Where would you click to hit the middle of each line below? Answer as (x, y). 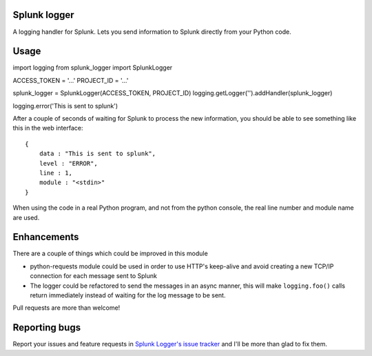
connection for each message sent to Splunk (94, 276)
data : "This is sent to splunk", (97, 154)
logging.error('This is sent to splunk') (65, 106)
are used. (26, 217)
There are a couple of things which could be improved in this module (110, 254)
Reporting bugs (47, 328)
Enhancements (46, 237)
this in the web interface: (48, 128)
